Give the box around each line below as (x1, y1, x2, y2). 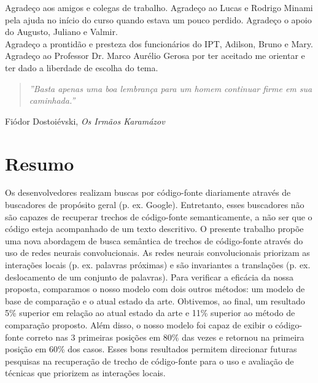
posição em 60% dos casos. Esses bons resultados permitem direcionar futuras (5, 342, 297, 355)
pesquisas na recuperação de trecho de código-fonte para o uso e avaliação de (5, 354, 294, 367)
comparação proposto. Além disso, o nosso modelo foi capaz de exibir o (5, 319, 273, 331)
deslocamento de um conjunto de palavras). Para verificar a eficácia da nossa (5, 270, 294, 283)
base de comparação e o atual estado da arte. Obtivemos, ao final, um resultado (5, 294, 305, 307)
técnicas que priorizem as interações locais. (5, 366, 166, 379)
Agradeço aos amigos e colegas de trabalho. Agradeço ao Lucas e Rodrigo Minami (5, 1, 313, 14)
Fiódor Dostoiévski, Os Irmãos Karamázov (5, 114, 165, 127)
